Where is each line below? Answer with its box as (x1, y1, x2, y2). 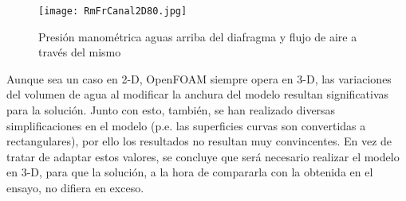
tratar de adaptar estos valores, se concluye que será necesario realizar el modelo (6, 148, 400, 164)
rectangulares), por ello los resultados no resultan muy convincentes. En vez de (6, 133, 392, 149)
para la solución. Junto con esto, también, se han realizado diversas (6, 102, 336, 118)
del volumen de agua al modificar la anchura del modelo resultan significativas (6, 86, 389, 102)
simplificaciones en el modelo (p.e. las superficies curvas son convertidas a (6, 117, 366, 133)
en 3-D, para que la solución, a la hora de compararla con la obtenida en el (6, 164, 373, 180)
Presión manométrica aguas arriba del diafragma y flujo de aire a (38, 28, 357, 44)
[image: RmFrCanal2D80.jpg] (38, 6, 187, 17)
